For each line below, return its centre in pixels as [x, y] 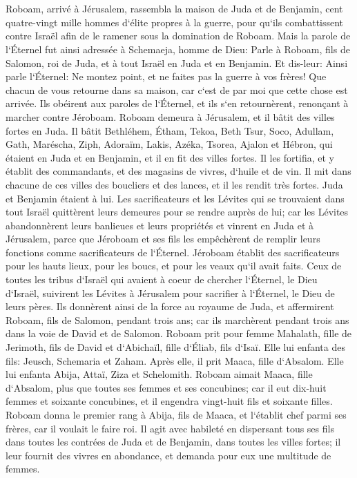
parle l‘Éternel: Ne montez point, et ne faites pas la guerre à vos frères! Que [166, 76]
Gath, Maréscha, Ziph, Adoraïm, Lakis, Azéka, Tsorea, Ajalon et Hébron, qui [169, 144]
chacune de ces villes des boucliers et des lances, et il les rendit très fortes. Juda [174, 184]
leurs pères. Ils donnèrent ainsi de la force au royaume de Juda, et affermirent [170, 306]
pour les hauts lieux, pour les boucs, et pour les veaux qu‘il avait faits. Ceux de [174, 266]
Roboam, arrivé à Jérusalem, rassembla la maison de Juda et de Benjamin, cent [174, 9]
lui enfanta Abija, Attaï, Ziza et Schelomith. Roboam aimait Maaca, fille [159, 374]
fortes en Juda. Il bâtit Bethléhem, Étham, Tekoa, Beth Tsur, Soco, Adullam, [170, 130]
